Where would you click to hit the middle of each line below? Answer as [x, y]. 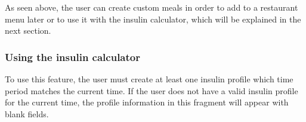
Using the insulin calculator [72, 57]
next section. [28, 30]
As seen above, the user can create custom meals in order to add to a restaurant [152, 7]
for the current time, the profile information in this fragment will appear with [147, 102]
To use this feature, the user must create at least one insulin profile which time [149, 79]
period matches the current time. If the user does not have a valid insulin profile [152, 90]
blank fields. [27, 113]
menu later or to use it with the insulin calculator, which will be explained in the [153, 19]
